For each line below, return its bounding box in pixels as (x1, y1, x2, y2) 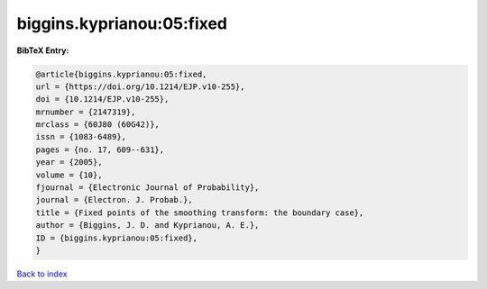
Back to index (16, 268, 68, 279)
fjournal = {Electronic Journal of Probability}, (35, 183, 260, 193)
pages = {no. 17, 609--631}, (35, 144, 165, 155)
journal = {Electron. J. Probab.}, (35, 194, 193, 205)
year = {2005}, (35, 158, 103, 167)
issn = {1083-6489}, (35, 131, 126, 142)
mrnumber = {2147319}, (35, 106, 136, 117)
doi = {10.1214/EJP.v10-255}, (35, 95, 170, 104)
